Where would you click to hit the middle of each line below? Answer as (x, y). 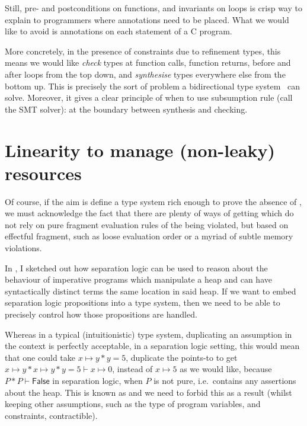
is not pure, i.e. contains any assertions (225, 380)
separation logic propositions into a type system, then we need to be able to (143, 302)
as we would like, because (226, 369)
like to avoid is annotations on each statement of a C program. (119, 31)
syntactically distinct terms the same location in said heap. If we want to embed (151, 291)
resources (43, 173)
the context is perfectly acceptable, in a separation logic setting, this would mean (152, 346)
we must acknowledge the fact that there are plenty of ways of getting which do (149, 213)
